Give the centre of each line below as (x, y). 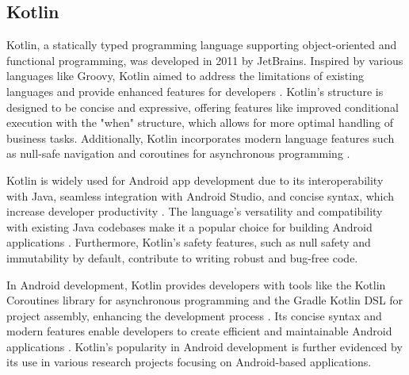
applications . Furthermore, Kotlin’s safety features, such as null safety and (189, 242)
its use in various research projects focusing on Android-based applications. (189, 362)
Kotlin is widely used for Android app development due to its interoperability (195, 180)
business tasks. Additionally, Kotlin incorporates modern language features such (201, 138)
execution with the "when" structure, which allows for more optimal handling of (200, 122)
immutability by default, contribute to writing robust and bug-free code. (182, 257)
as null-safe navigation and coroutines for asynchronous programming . (178, 153)
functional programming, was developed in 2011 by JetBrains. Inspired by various (205, 60)
